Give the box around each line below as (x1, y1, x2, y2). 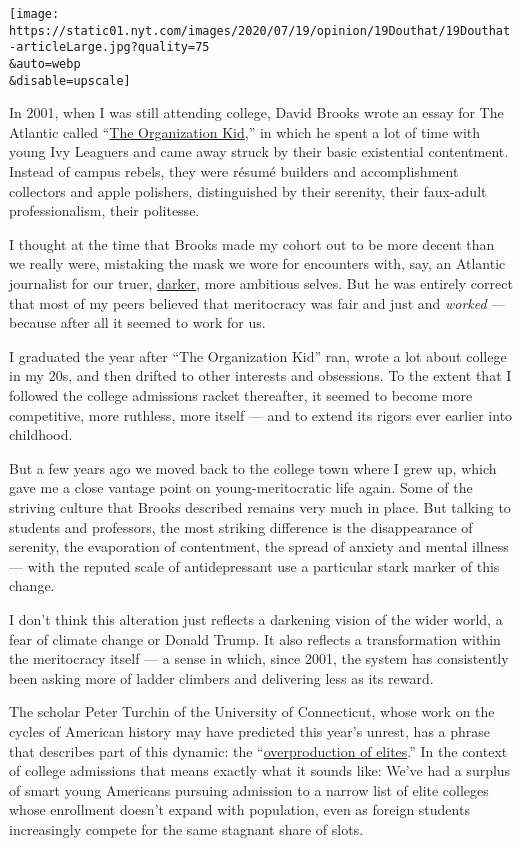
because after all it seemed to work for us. (9, 312, 266, 333)
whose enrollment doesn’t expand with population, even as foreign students (9, 799, 470, 820)
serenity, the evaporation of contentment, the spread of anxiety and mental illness (9, 536, 509, 557)
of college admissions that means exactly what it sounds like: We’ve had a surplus (9, 760, 511, 781)
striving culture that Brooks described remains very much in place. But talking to (9, 496, 511, 517)
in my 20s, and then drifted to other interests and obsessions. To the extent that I (9, 365, 512, 386)
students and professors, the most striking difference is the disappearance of (9, 516, 473, 537)
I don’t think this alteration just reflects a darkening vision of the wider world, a (9, 608, 503, 629)
